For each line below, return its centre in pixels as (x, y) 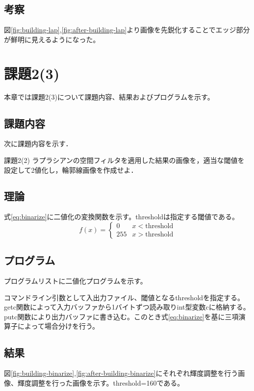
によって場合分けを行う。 (58, 326)
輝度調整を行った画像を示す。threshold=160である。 (101, 382)
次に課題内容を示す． (38, 143)
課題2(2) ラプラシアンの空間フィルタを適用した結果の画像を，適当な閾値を (124, 160)
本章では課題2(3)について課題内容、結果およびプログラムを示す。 (109, 96)
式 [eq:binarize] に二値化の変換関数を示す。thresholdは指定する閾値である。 (121, 217)
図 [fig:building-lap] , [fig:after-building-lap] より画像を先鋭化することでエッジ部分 (127, 30)
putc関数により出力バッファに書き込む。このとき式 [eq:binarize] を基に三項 (121, 316)
